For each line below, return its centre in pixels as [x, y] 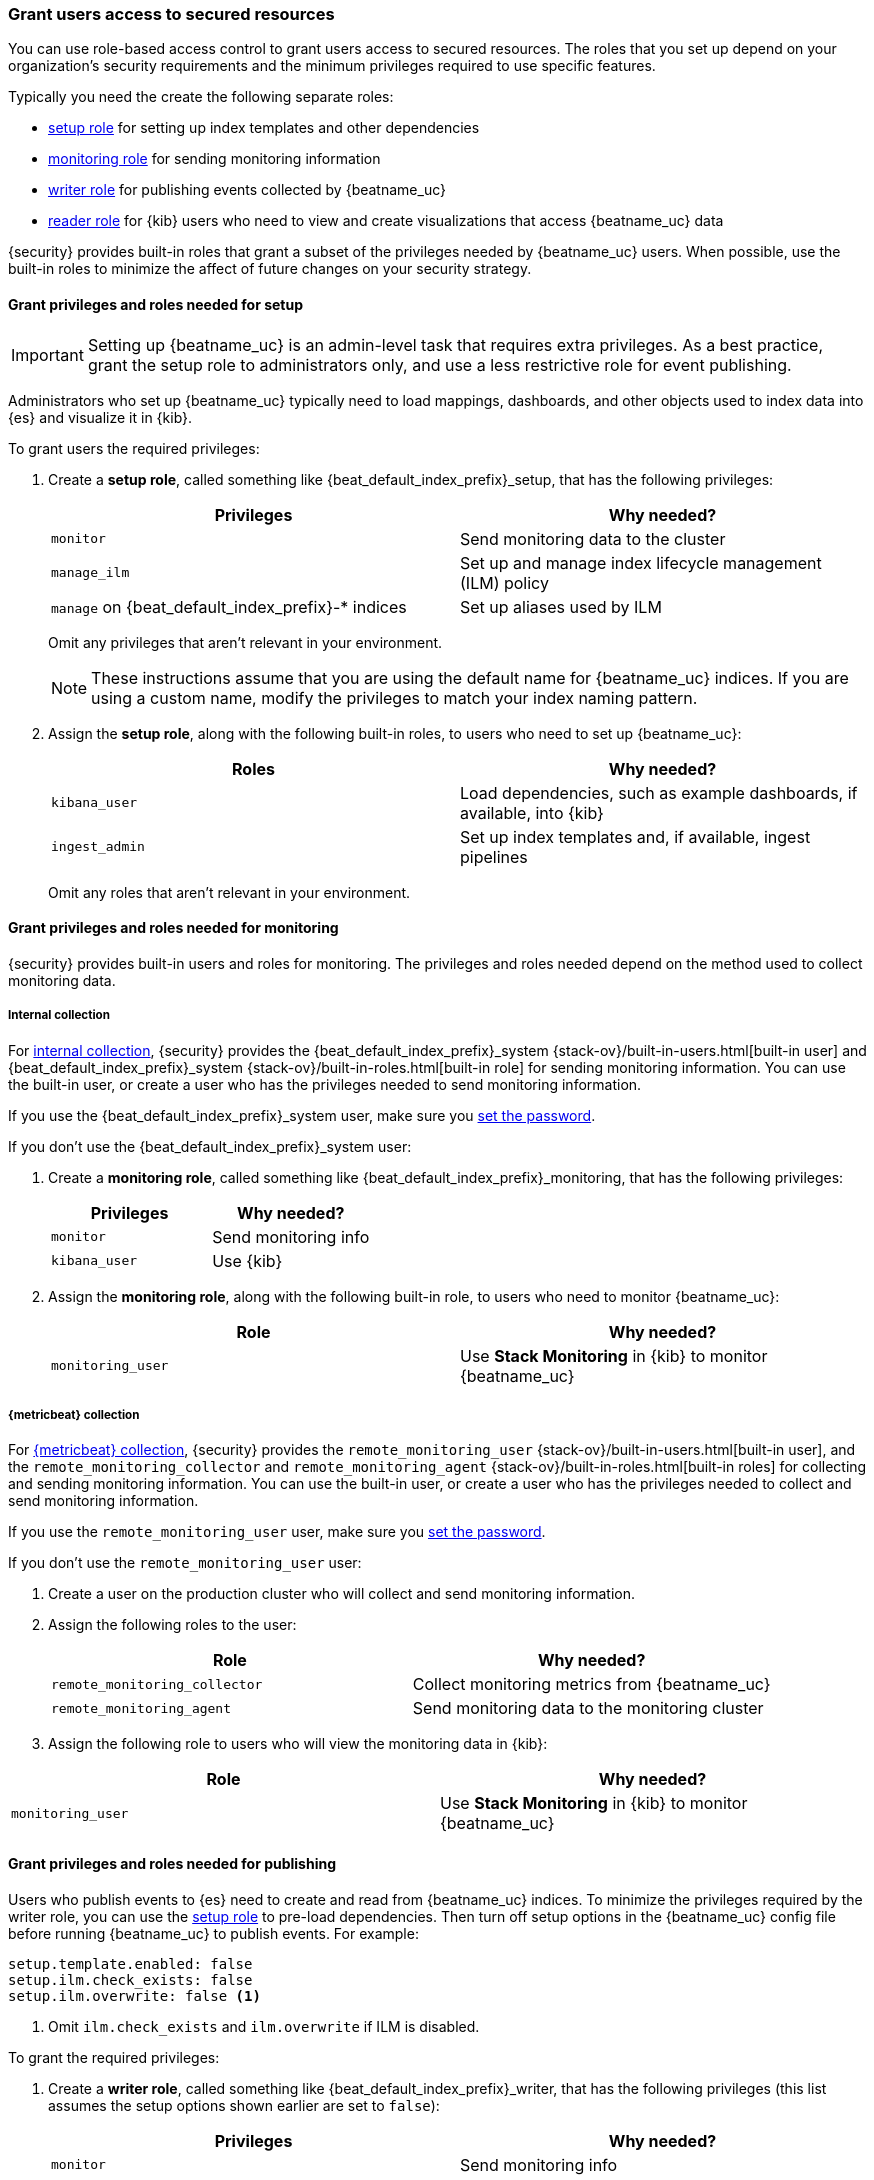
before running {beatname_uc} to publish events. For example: [213, 1933]
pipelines [494, 856]
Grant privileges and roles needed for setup [155, 304]
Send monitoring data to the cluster [593, 538]
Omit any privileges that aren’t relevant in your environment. [245, 642]
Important [47, 354]
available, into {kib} [532, 812]
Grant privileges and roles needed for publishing [172, 1863]
